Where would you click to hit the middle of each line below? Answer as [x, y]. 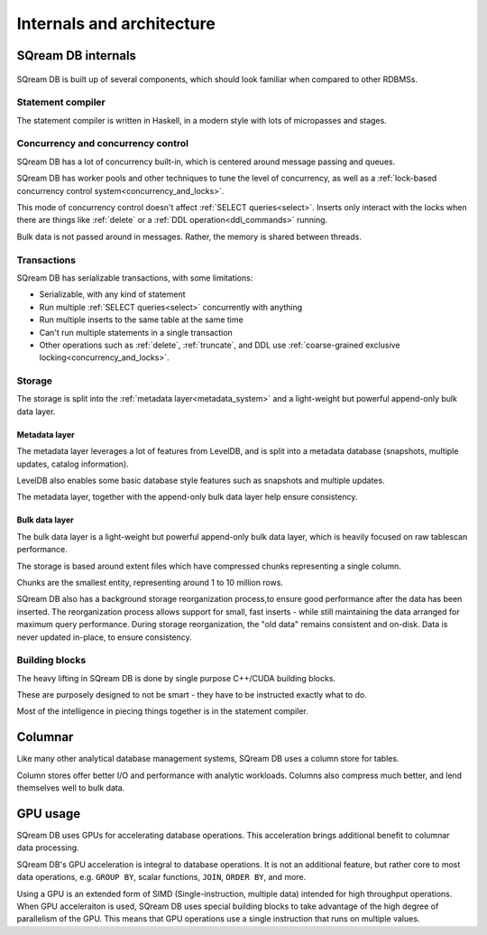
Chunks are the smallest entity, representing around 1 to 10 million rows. [150, 582]
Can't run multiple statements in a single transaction [136, 332]
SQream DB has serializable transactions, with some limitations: [135, 278]
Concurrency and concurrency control [103, 143]
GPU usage [49, 814]
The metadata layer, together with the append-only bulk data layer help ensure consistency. [187, 497]
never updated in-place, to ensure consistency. [105, 637]
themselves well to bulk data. [71, 788]
